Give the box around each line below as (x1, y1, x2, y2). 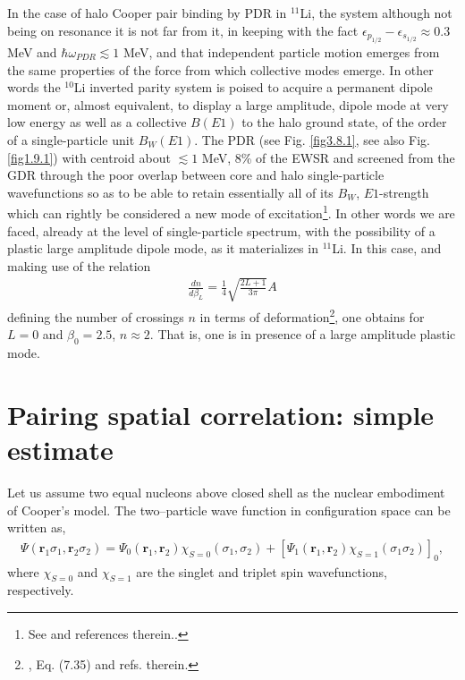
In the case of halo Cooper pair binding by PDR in (7, 4, 287, 21)
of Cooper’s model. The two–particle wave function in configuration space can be (7, 500, 451, 519)
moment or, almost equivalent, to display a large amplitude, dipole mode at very (7, 95, 449, 114)
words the (7, 78, 61, 97)
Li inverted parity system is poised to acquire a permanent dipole (73, 78, 433, 97)
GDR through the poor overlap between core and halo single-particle (7, 166, 385, 184)
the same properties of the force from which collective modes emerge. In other (7, 60, 434, 79)
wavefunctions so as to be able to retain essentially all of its (7, 183, 334, 201)
